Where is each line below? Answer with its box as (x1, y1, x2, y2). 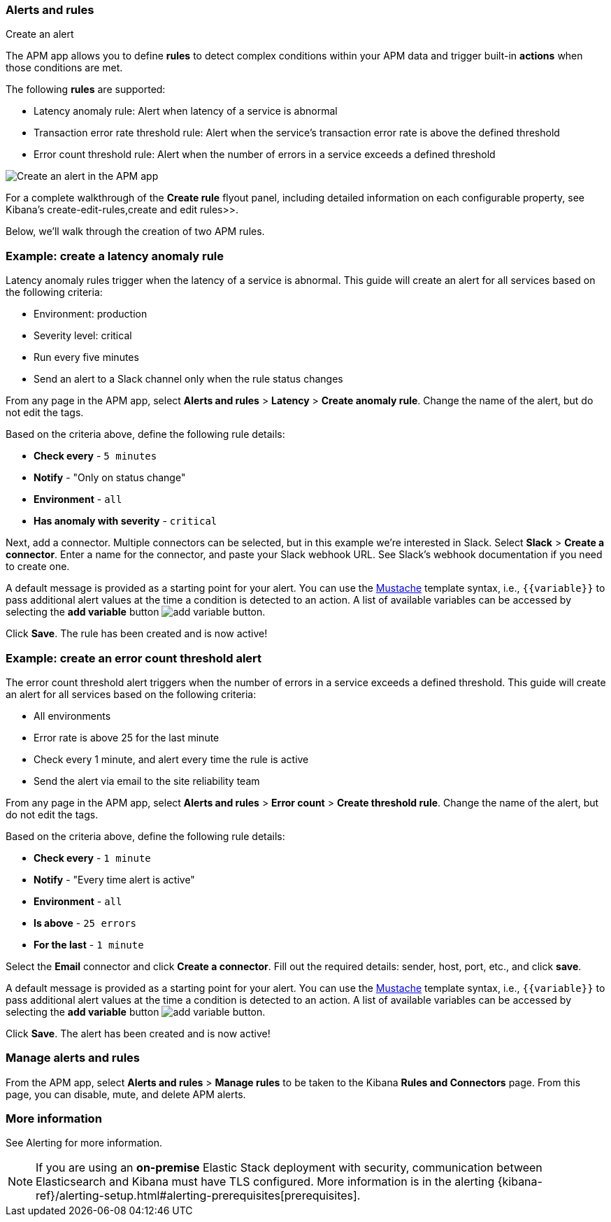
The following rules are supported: (6, 83, 166, 96)
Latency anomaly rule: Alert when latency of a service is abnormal (34, 105, 338, 118)
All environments (34, 709, 111, 722)
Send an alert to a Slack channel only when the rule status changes (34, 373, 343, 385)
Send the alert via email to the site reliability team (34, 774, 260, 787)
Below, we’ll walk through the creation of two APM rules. (6, 225, 265, 238)
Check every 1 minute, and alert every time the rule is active (34, 753, 309, 765)
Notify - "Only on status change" (34, 471, 186, 484)
